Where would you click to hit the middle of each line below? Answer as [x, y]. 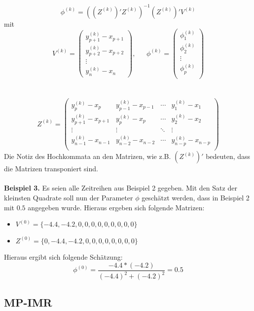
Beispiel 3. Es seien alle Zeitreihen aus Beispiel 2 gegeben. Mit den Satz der [121, 188]
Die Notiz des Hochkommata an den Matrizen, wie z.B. [88, 156]
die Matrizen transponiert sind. [51, 169]
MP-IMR [28, 302]
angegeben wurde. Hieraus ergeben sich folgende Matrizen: [116, 207]
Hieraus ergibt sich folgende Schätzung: [63, 257]
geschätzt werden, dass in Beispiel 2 [196, 197]
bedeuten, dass [228, 156]
